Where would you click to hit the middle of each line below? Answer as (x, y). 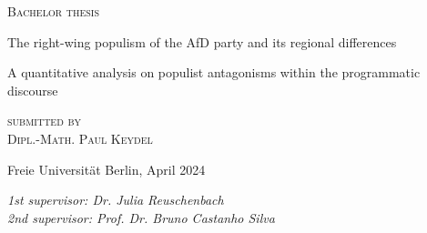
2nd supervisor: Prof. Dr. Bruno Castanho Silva (141, 217)
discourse (33, 90)
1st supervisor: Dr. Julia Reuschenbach (116, 200)
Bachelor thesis (53, 11)
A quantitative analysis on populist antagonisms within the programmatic (214, 72)
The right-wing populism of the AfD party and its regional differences (202, 41)
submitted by (45, 121)
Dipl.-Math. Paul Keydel (80, 138)
